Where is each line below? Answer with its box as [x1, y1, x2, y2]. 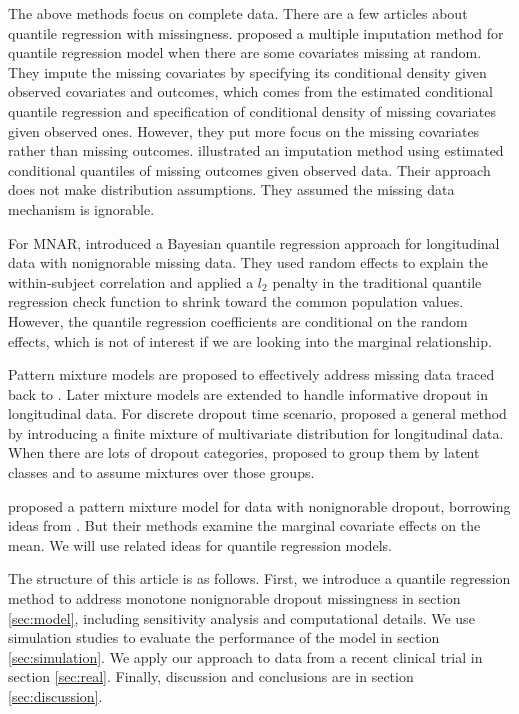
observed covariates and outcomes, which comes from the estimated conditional [8, 81, 494, 102]
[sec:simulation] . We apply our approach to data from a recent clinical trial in [8, 646, 483, 667]
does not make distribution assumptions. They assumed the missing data [8, 179, 455, 200]
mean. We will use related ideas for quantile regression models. [8, 534, 392, 555]
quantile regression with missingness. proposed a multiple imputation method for [8, 22, 504, 43]
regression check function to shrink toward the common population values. [8, 291, 464, 312]
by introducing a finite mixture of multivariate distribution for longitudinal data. [8, 422, 504, 443]
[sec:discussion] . [8, 686, 103, 706]
